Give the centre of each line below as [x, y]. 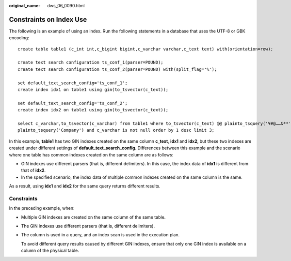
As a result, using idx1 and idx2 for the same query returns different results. [85, 186]
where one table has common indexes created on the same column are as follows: [91, 154]
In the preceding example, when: [42, 208]
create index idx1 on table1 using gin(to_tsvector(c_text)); [93, 90]
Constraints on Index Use [48, 19]
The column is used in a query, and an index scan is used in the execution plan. [100, 235]
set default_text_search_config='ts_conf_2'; [73, 103]
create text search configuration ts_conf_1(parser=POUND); [90, 62]
